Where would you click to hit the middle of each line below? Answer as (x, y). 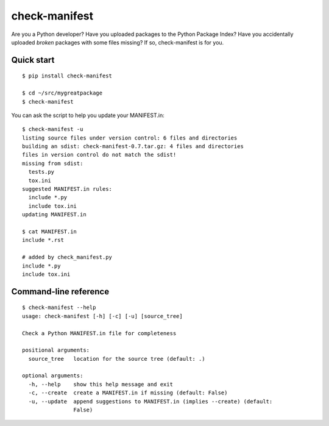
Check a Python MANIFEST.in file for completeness (99, 333)
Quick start (33, 60)
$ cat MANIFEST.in (50, 231)
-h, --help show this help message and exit (101, 384)
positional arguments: (56, 350)
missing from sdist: (53, 163)
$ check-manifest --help (59, 307)
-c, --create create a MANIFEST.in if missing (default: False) (128, 393)
